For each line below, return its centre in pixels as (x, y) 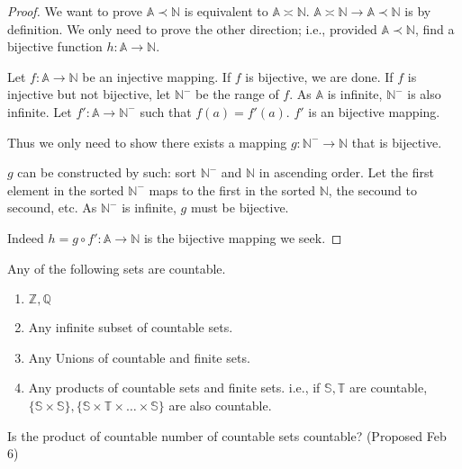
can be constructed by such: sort (107, 172)
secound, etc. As (52, 207)
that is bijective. (397, 142)
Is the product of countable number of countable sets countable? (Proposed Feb (227, 435)
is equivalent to (226, 11)
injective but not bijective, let (89, 94)
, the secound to (372, 189)
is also (424, 94)
